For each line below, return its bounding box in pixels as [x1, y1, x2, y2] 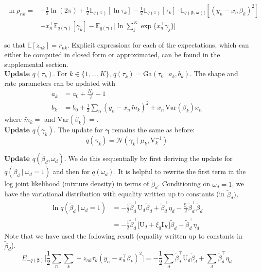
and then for [52, 166, 90, 176]
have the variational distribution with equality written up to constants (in [4, 189, 225, 199]
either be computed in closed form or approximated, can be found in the [4, 49, 220, 59]
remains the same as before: [112, 125, 195, 135]
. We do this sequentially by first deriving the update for [64, 153, 233, 163]
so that [4, 40, 25, 50]
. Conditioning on [157, 178, 210, 189]
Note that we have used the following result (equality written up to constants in [4, 230, 243, 240]
